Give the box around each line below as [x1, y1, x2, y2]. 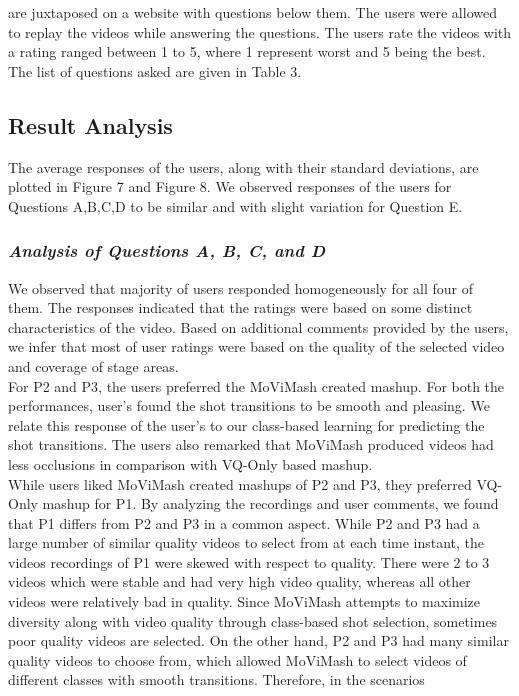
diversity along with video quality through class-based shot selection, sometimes [8, 610, 498, 631]
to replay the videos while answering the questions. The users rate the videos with [8, 21, 512, 42]
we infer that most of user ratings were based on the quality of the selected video [8, 336, 505, 357]
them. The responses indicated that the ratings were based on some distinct [8, 297, 473, 318]
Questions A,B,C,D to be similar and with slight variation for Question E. [8, 195, 463, 216]
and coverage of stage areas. [8, 355, 179, 376]
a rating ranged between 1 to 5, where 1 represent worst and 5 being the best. [8, 41, 486, 62]
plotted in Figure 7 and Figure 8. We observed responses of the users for [8, 176, 452, 197]
